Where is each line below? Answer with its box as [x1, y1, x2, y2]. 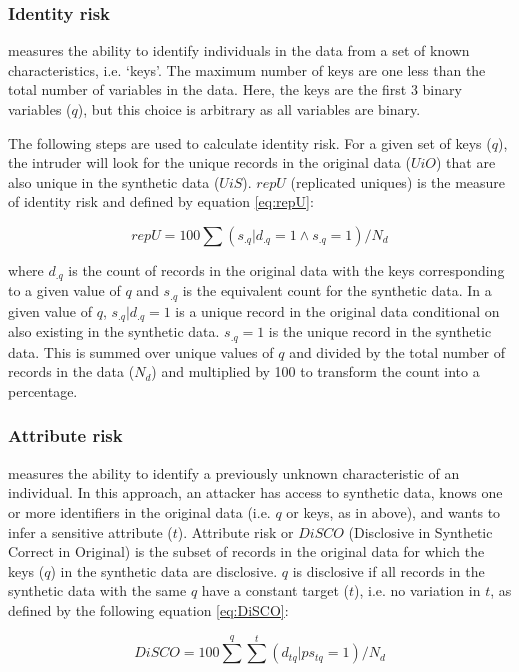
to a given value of [8, 280, 121, 301]
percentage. [8, 380, 78, 401]
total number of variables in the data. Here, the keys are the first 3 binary [8, 79, 462, 100]
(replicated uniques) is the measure [290, 171, 506, 192]
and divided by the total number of [289, 341, 506, 362]
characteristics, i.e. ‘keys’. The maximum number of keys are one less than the [8, 59, 486, 80]
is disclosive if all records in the [292, 560, 485, 581]
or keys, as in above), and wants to [286, 501, 501, 522]
